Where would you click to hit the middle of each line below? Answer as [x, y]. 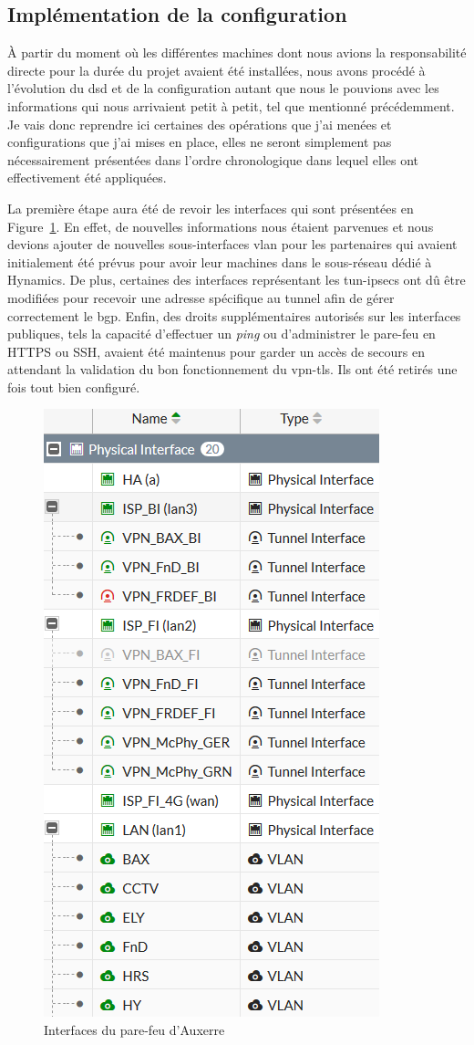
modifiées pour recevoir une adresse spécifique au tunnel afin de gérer [201, 297]
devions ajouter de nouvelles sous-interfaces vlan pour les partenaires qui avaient [232, 244]
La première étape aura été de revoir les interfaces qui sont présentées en [211, 208]
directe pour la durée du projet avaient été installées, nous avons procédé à [216, 70]
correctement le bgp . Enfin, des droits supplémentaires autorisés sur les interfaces [234, 315]
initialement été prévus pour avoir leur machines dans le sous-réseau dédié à [220, 261]
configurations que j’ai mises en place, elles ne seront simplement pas [200, 142]
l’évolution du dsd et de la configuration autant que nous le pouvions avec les [223, 88]
